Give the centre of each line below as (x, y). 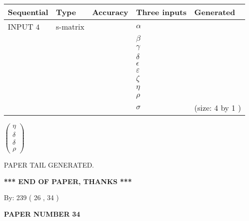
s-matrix (70, 26)
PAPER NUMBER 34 (42, 213)
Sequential (28, 12)
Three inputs (161, 12)
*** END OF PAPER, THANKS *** (68, 181)
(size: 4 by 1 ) (218, 108)
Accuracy (110, 12)
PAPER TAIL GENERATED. (49, 165)
